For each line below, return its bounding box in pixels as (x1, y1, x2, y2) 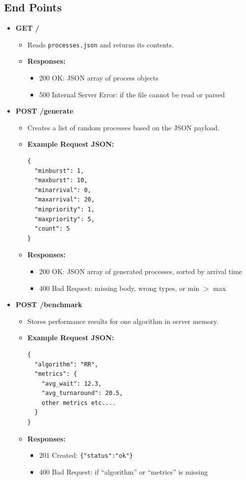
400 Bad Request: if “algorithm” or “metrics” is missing (39, 466, 208, 477)
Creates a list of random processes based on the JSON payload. (27, 122, 220, 132)
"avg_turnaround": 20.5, (41, 390, 123, 397)
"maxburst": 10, (34, 177, 88, 184)
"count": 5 (34, 225, 70, 233)
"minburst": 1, (34, 167, 84, 174)
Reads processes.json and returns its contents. (27, 39, 174, 49)
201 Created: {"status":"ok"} (39, 450, 133, 460)
